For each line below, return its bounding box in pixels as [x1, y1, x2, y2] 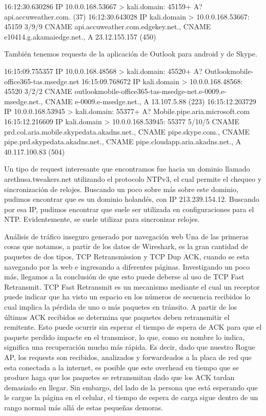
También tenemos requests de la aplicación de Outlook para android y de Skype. [4, 48, 257, 59]
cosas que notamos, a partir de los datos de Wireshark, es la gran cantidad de [4, 241, 248, 252]
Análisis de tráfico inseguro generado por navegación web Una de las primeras [4, 231, 249, 241]
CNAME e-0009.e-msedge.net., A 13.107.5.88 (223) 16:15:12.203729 [45, 96, 256, 106]
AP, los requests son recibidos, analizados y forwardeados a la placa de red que [4, 352, 252, 362]
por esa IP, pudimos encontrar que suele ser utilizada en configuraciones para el [4, 203, 254, 214]
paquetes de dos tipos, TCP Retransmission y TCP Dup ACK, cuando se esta [4, 251, 250, 262]
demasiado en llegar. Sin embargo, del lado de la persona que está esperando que [4, 382, 258, 392]
